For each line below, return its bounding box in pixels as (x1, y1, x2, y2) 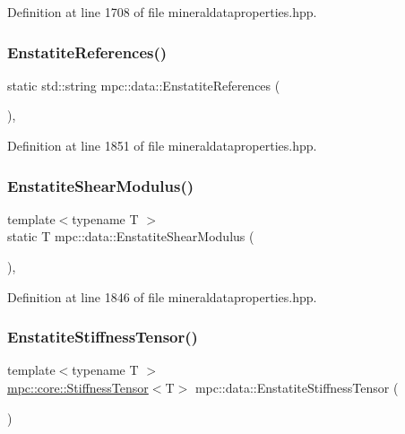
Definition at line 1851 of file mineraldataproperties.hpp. (7, 136, 317, 154)
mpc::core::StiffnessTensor (7, 378, 149, 396)
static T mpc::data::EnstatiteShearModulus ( (7, 227, 254, 246)
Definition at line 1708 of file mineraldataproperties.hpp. (7, 3, 317, 21)
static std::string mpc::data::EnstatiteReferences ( (7, 75, 280, 94)
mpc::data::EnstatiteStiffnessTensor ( (194, 378, 399, 396)
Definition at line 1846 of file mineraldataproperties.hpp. (7, 287, 317, 306)
